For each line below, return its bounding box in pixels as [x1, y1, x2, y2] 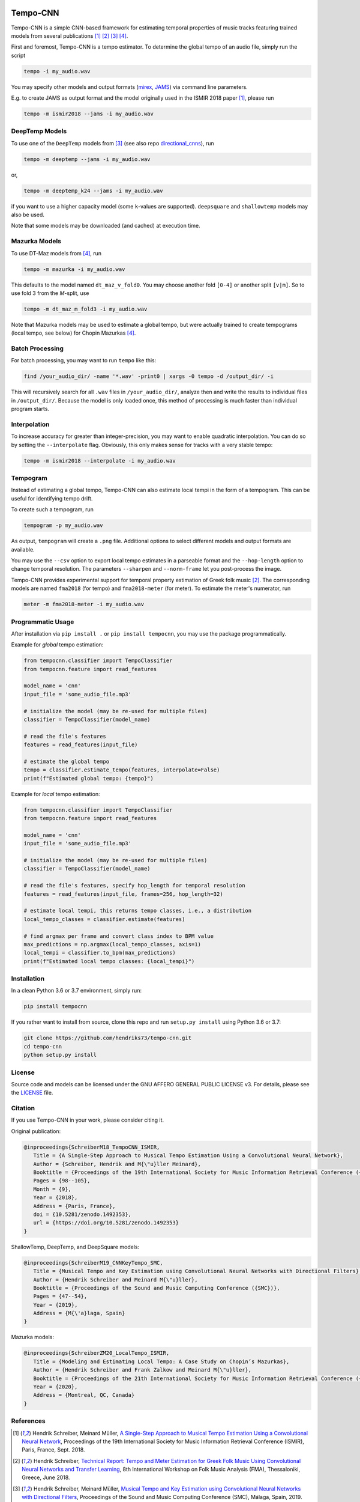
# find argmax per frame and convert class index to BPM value [23, 932, 214, 940]
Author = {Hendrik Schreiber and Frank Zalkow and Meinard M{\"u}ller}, [33, 1367, 252, 1373]
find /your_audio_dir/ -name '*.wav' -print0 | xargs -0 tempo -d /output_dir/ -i [23, 373, 274, 380]
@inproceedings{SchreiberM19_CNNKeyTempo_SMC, [23, 1259, 163, 1266]
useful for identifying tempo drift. [11, 494, 93, 502]
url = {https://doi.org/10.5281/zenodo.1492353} [33, 1220, 179, 1226]
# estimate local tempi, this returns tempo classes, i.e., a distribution [23, 907, 252, 914]
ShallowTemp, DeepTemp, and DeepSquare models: [11, 1243, 140, 1250]
